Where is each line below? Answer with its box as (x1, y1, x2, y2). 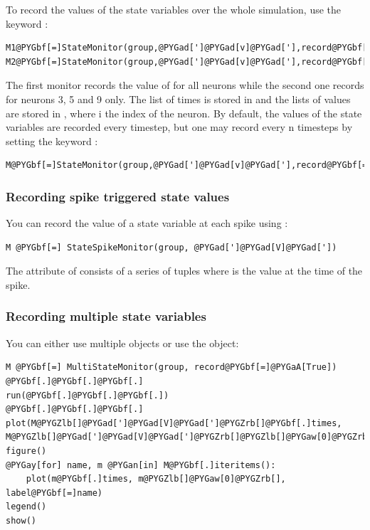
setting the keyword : (6, 133, 98, 148)
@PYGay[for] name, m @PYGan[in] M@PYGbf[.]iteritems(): (6, 460, 276, 470)
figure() (6, 445, 47, 456)
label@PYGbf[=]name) (6, 487, 103, 498)
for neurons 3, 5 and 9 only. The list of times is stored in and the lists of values (6, 91, 351, 106)
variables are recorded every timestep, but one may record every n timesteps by (6, 120, 353, 134)
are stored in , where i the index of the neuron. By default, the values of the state (6, 105, 362, 120)
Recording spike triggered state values (6, 187, 230, 205)
